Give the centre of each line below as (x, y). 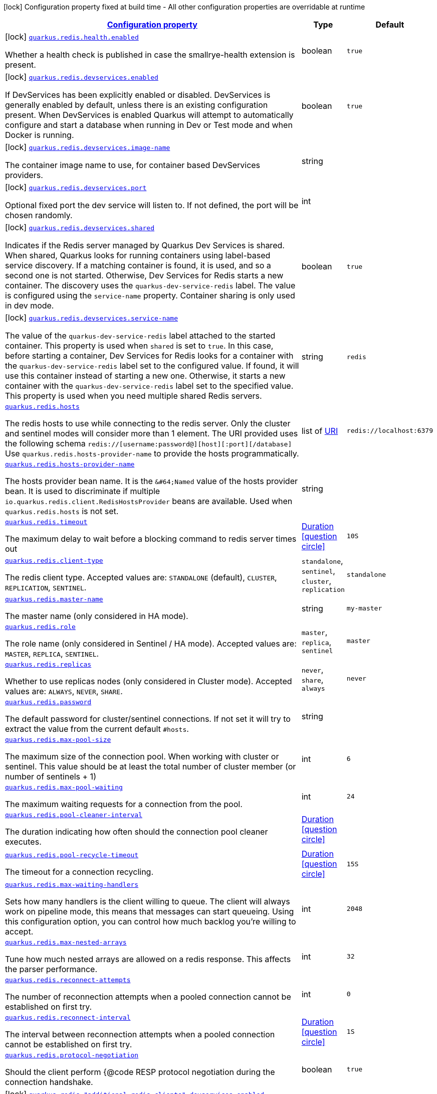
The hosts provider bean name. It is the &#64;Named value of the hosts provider (151, 481)
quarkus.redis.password (48, 702)
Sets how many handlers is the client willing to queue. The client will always (148, 901)
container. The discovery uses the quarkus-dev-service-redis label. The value (150, 285)
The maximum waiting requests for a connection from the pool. (124, 804)
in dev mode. (30, 305)
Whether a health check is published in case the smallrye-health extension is (150, 55)
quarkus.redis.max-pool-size (58, 740)
